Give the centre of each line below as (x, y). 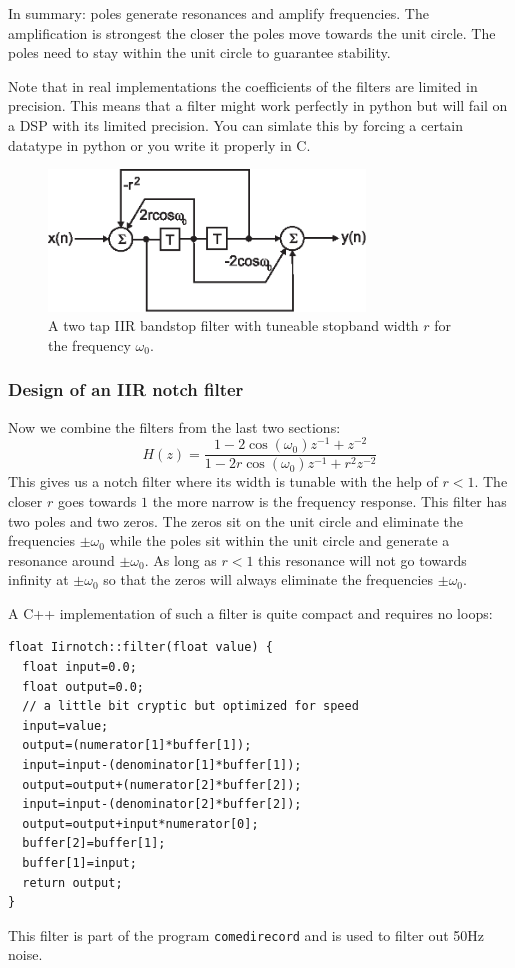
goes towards (97, 500)
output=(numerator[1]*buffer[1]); (137, 745)
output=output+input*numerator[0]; (140, 823)
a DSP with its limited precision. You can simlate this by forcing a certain (236, 124)
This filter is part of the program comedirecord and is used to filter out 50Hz (246, 934)
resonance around (61, 559)
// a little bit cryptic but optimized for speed (190, 706)
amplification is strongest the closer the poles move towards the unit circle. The (252, 32)
